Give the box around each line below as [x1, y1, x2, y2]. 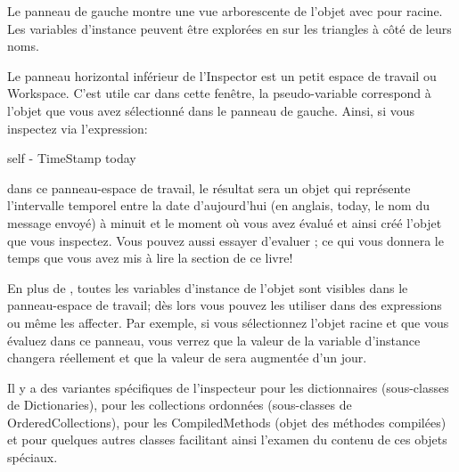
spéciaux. [7, 448, 58, 467]
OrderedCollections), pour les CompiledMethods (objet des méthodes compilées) [7, 412, 447, 431]
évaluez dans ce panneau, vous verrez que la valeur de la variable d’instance [7, 330, 421, 349]
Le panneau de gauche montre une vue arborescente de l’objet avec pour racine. [7, 2, 443, 20]
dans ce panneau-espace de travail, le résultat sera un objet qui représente [7, 178, 411, 197]
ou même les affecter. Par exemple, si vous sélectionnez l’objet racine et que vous [7, 313, 449, 331]
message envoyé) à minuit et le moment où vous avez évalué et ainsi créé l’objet [7, 213, 442, 232]
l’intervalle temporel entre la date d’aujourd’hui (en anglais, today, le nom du [7, 196, 430, 215]
